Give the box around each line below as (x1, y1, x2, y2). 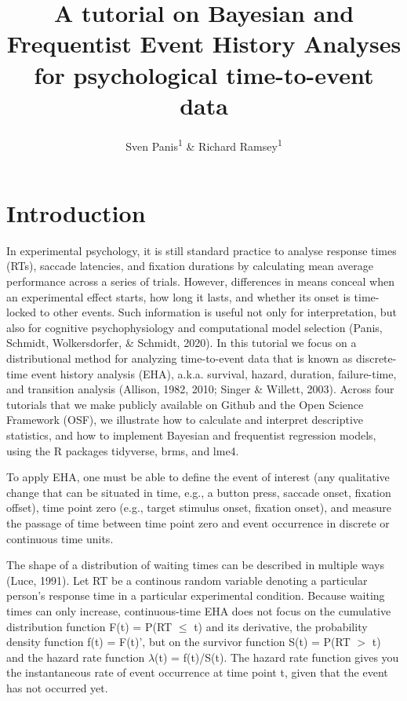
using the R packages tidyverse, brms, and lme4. (6, 442, 239, 458)
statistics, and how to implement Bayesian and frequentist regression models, (6, 427, 376, 443)
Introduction (6, 196, 146, 228)
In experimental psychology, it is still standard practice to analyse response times (6, 242, 397, 258)
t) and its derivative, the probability (194, 618, 368, 634)
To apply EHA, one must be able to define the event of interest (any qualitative (6, 469, 390, 485)
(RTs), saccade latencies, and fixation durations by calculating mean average (6, 257, 374, 274)
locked (6, 304, 37, 320)
